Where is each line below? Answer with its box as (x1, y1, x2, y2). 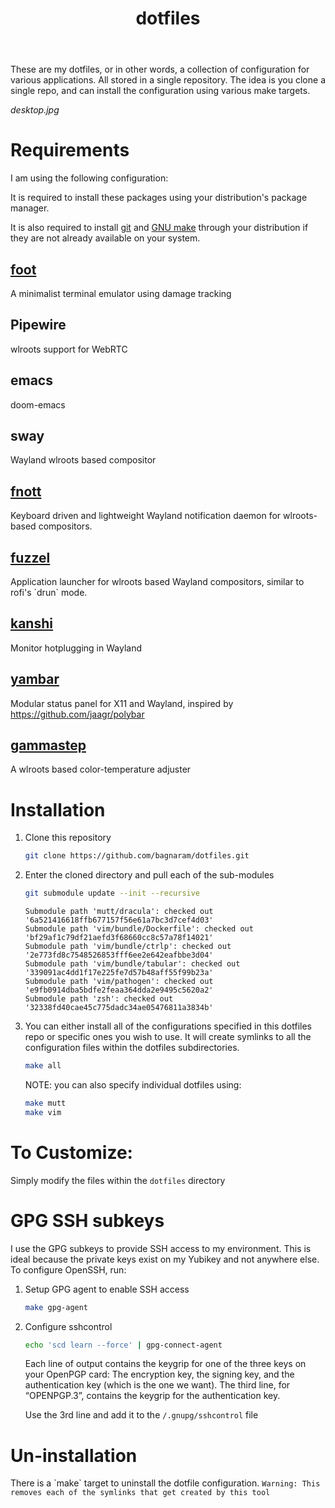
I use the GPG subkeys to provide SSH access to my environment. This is (10, 1242, 312, 1254)
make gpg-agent (24, 1302, 89, 1312)
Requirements (10, 139, 130, 162)
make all (24, 1061, 62, 1071)
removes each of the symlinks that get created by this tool (10, 1488, 271, 1498)
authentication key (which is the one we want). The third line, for (24, 1379, 291, 1391)
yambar (10, 671, 60, 688)
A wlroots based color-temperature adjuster (10, 763, 192, 776)
